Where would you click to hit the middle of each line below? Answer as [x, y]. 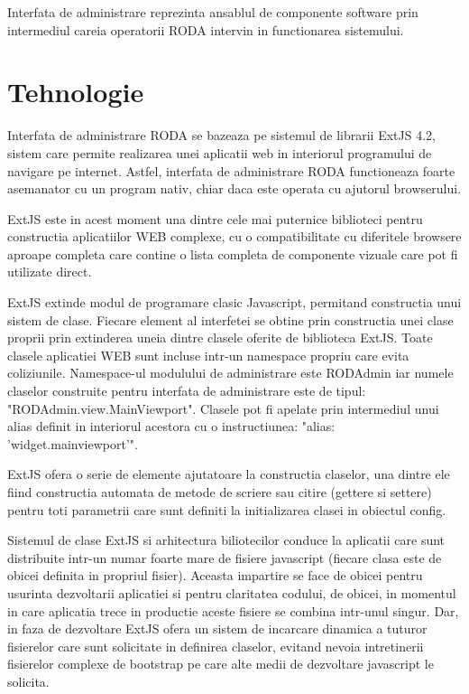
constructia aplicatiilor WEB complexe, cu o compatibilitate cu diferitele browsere [234, 236]
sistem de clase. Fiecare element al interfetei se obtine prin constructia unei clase [230, 319]
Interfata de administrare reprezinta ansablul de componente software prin [213, 12]
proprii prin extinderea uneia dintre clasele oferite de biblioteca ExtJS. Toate [220, 338]
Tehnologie [76, 92]
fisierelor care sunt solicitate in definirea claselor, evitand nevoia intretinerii [216, 646]
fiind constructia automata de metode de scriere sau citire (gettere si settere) [220, 492]
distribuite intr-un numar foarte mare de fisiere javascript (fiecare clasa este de [225, 557]
